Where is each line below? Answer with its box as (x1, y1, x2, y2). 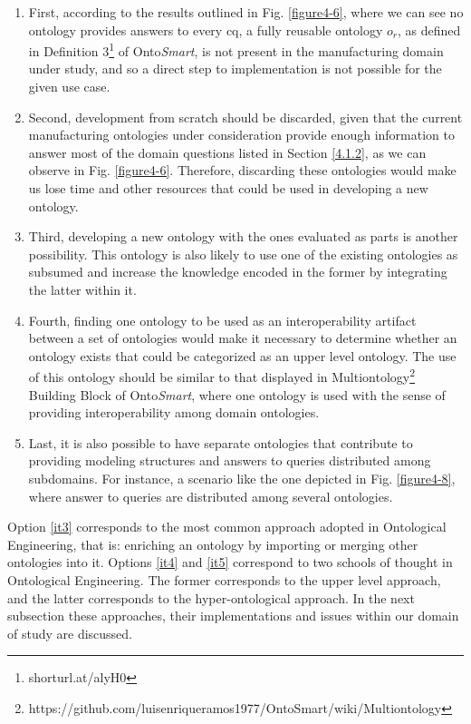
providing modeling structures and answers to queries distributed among (28, 451, 431, 470)
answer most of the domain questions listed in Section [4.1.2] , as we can (28, 142, 427, 161)
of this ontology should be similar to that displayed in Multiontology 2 (28, 365, 416, 386)
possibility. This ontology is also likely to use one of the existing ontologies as (28, 244, 458, 263)
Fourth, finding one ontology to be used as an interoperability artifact (28, 310, 417, 329)
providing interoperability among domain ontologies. (28, 403, 320, 422)
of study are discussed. (7, 623, 133, 642)
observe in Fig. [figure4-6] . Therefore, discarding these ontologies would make (28, 161, 457, 180)
